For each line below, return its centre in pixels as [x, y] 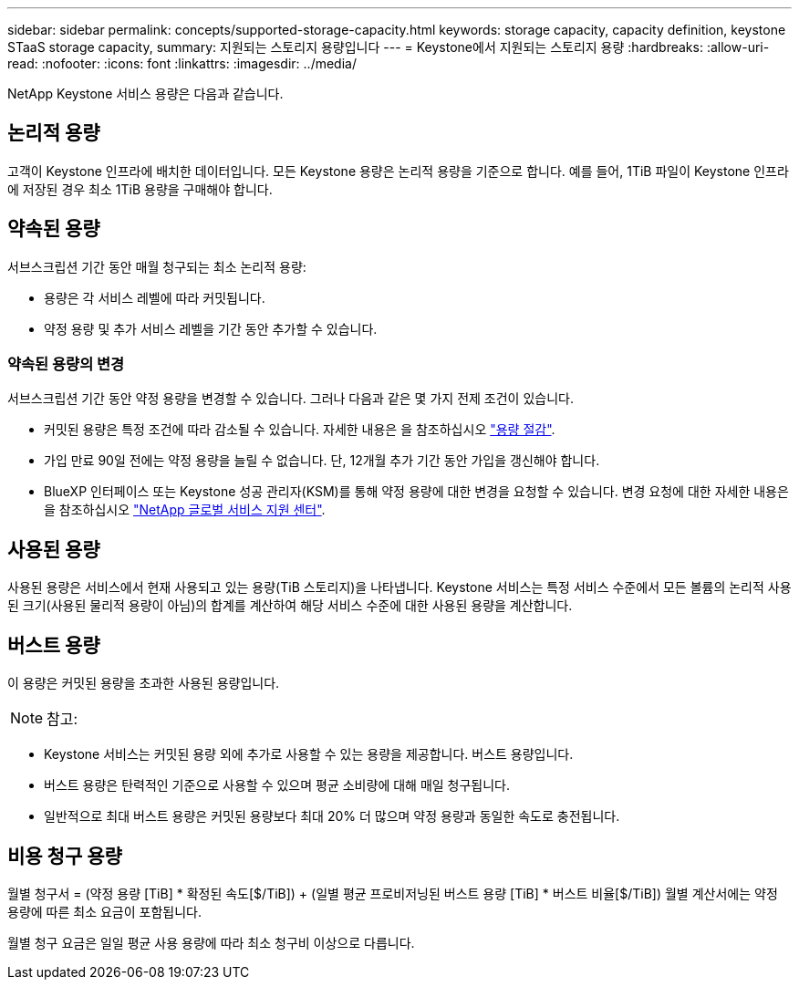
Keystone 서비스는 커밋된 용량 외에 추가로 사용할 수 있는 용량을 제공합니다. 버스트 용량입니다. [309, 754]
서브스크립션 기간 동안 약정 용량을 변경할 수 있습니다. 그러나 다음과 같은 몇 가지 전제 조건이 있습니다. [291, 399]
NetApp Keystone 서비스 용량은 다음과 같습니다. [145, 94]
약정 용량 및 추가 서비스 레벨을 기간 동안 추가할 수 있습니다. [211, 328]
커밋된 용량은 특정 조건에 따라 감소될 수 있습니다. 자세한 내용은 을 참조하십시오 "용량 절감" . [300, 430]
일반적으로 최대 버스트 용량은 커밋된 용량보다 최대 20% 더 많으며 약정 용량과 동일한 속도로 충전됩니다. [332, 816]
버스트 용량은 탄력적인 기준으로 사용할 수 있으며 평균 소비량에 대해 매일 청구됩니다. [277, 785]
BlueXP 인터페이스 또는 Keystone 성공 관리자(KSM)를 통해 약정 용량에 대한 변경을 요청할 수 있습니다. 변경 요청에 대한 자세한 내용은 [416, 492]
